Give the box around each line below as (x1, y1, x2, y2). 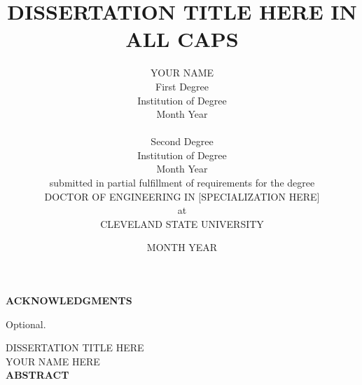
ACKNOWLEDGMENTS (6, 293, 132, 308)
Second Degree (151, 134, 214, 149)
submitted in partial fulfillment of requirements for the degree (49, 175, 315, 190)
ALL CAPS (125, 25, 239, 53)
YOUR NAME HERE (6, 353, 100, 368)
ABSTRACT (6, 367, 69, 382)
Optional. (6, 316, 46, 331)
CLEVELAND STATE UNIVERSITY (100, 216, 264, 231)
